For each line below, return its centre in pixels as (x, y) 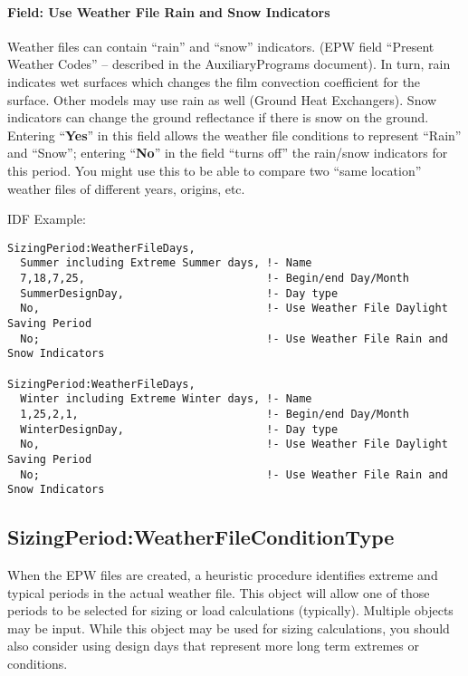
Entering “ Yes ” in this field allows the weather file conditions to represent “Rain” (234, 135)
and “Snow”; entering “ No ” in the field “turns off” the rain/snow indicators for (228, 153)
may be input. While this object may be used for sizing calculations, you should (229, 628)
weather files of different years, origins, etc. (126, 188)
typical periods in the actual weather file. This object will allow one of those (219, 592)
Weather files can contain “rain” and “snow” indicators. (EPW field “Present (221, 46)
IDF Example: (47, 219)
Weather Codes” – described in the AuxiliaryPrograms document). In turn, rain (229, 64)
